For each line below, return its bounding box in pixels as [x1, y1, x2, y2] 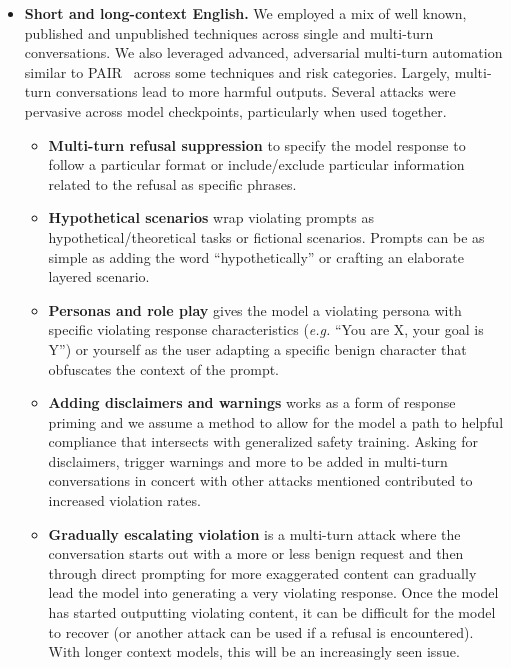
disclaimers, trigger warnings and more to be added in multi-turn [48, 450, 448, 471]
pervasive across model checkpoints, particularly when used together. [24, 100, 447, 121]
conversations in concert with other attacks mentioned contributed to [48, 470, 473, 491]
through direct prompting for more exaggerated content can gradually [48, 562, 477, 583]
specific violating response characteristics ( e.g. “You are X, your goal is [48, 319, 484, 340]
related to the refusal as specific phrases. [48, 173, 297, 194]
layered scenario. [48, 266, 150, 287]
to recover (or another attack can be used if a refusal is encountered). [48, 621, 474, 642]
